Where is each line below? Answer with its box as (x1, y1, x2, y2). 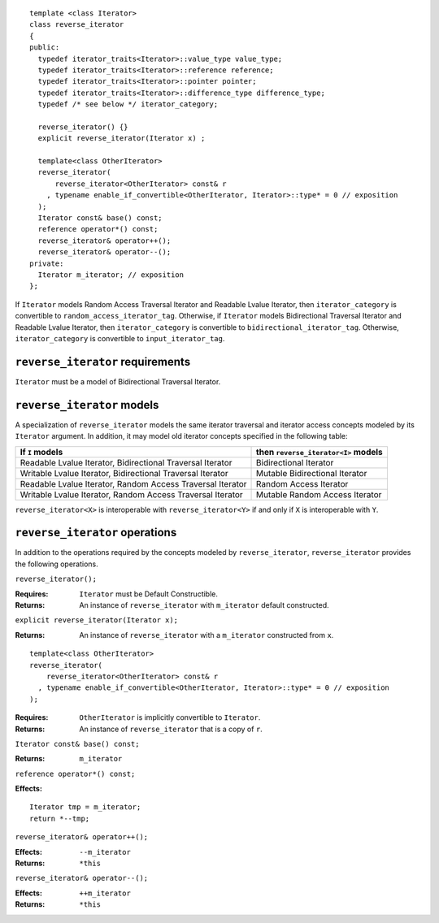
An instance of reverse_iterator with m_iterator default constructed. (79, 600, 329, 609)
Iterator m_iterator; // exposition (37, 270, 185, 279)
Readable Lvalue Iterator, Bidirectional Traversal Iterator (20, 457, 233, 468)
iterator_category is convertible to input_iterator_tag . (15, 333, 225, 343)
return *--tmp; (29, 813, 90, 823)
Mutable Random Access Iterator (256, 488, 382, 500)
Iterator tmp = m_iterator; (29, 803, 141, 812)
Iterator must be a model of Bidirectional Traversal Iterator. (15, 376, 221, 386)
